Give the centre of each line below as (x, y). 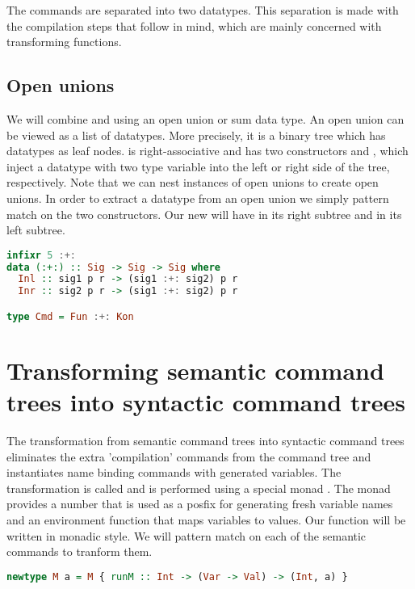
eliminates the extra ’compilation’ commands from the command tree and (189, 456)
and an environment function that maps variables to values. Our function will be (206, 520)
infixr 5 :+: (41, 255)
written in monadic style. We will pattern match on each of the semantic (187, 535)
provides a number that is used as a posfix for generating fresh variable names (200, 504)
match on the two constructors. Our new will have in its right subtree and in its (204, 214)
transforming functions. (64, 42)
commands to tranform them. (80, 551)
